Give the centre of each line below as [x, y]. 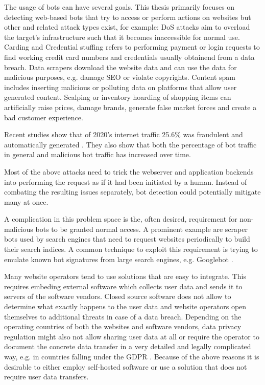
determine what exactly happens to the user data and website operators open [125, 306]
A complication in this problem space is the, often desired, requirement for [121, 219]
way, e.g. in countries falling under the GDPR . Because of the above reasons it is [132, 356]
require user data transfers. [46, 377]
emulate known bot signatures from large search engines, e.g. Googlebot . [119, 259]
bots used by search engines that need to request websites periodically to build [127, 239]
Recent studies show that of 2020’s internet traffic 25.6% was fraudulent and [124, 134]
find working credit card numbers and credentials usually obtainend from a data [129, 57]
